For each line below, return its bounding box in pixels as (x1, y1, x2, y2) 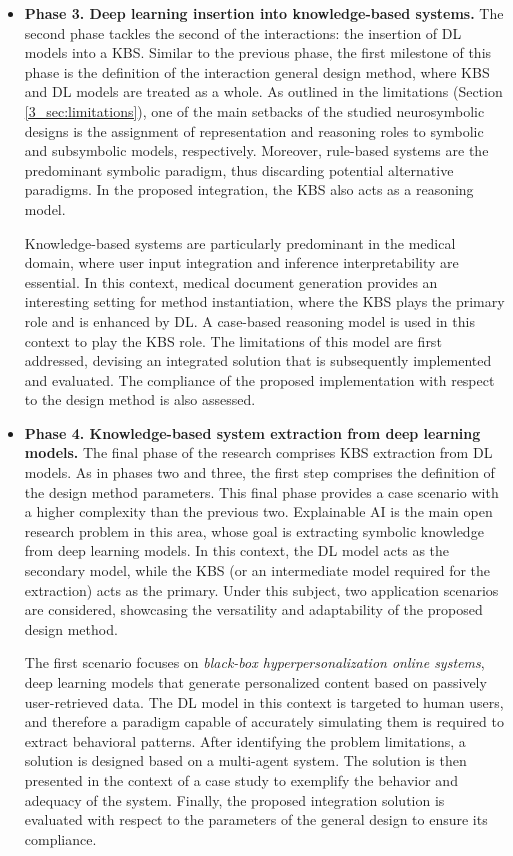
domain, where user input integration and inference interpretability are (24, 252, 459, 273)
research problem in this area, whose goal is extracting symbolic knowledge (24, 520, 484, 541)
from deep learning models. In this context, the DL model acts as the (24, 540, 450, 561)
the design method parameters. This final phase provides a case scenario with (24, 481, 499, 502)
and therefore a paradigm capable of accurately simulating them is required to (24, 711, 504, 732)
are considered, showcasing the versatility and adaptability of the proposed (24, 599, 483, 620)
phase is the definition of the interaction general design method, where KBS (24, 61, 490, 82)
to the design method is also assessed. (24, 389, 256, 410)
